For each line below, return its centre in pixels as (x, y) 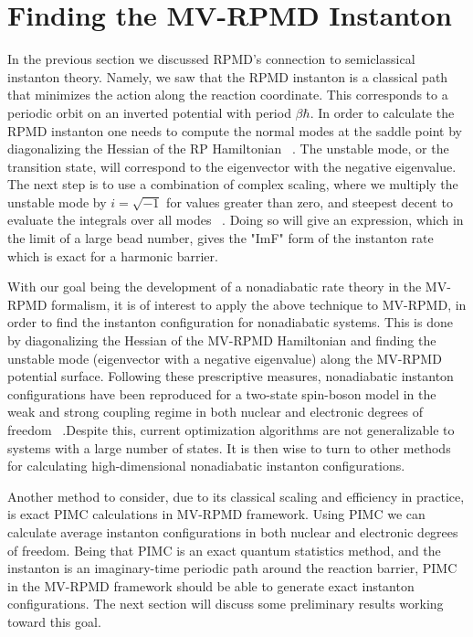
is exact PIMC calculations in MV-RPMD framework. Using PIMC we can (216, 514)
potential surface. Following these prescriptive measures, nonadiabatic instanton (231, 376)
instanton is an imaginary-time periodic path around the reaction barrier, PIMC (232, 568)
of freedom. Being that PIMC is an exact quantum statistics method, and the (224, 550)
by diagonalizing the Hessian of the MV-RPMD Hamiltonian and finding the (222, 340)
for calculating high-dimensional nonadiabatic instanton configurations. (206, 466)
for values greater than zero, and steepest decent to (310, 202)
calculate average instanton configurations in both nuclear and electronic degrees (233, 531)
